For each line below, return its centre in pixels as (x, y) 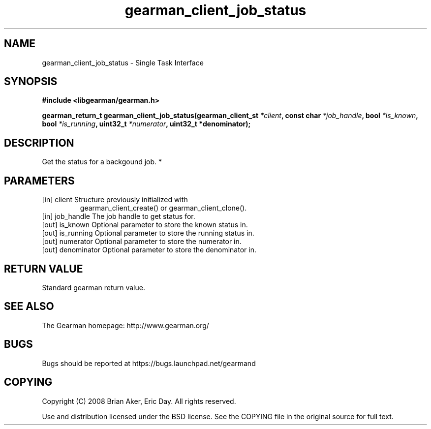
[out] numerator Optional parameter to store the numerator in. (142, 242)
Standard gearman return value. (93, 287)
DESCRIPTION (39, 143)
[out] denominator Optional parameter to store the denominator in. (149, 250)
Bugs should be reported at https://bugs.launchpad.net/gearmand (149, 363)
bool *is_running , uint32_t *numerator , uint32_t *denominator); (146, 124)
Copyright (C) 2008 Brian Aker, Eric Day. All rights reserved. (139, 401)
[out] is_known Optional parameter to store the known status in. (145, 225)
